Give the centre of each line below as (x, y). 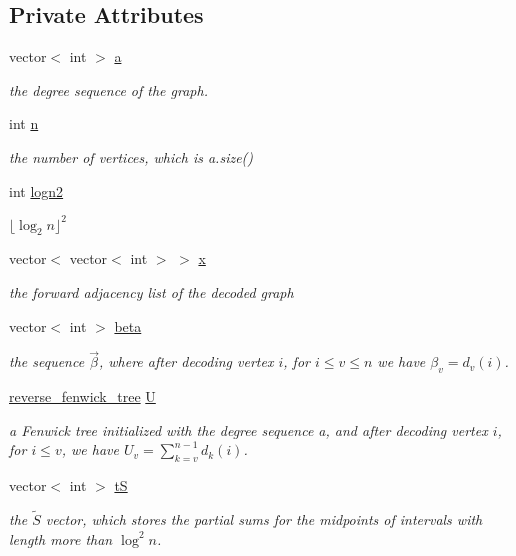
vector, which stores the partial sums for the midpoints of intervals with (264, 519)
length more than (61, 538)
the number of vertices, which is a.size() (131, 156)
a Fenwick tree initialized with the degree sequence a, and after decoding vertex (248, 429)
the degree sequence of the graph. (108, 89)
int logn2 (36, 190)
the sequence (47, 361)
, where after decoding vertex (186, 361)
